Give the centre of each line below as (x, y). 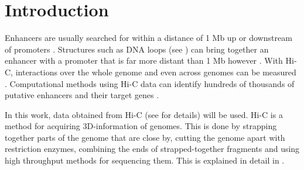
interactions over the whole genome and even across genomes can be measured (156, 72)
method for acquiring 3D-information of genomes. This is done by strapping (141, 126)
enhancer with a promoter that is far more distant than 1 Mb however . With (144, 60)
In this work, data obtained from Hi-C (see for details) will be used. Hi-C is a (144, 114)
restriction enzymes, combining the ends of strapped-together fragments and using (152, 149)
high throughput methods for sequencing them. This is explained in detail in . (145, 160)
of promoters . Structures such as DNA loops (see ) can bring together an (137, 49)
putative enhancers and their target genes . (82, 95)
